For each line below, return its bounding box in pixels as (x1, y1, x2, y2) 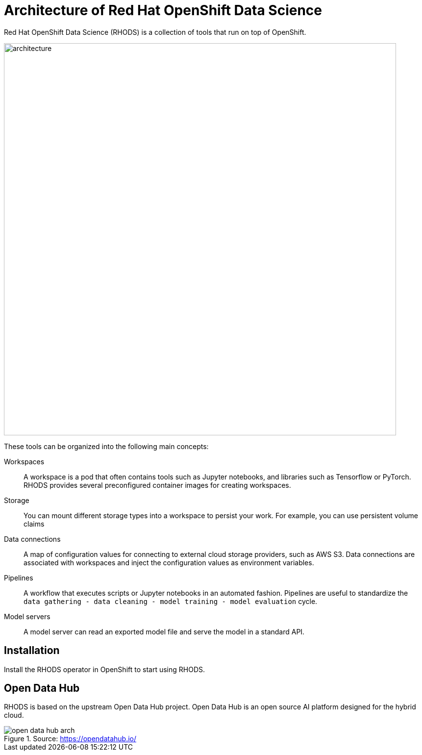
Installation (4, 644, 60, 657)
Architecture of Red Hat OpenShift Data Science (4, 2, 323, 19)
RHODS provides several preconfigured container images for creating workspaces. (24, 480, 291, 489)
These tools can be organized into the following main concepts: (4, 442, 209, 451)
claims (24, 519, 45, 528)
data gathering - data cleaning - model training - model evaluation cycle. (24, 597, 318, 605)
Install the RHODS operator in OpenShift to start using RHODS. (4, 665, 205, 674)
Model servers (4, 612, 50, 621)
